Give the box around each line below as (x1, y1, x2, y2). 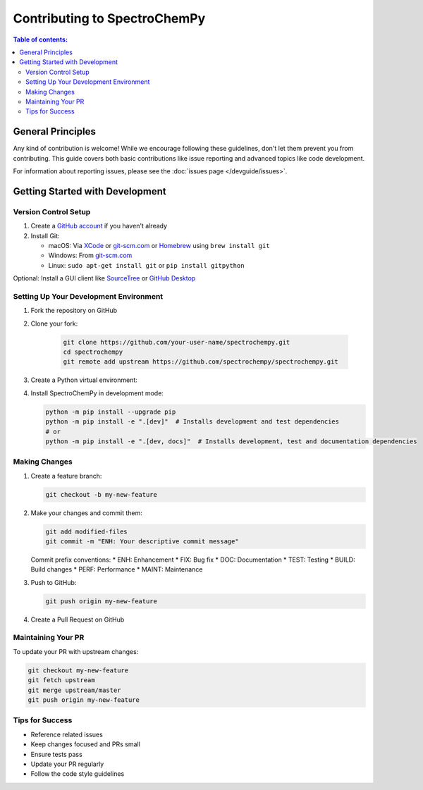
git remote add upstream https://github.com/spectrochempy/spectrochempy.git (63, 358, 338, 366)
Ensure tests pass (30, 750, 82, 758)
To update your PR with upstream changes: (13, 647, 139, 655)
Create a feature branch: (30, 471, 102, 480)
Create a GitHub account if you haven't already (30, 222, 168, 230)
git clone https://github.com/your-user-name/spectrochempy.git (63, 338, 290, 346)
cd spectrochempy (63, 347, 123, 356)
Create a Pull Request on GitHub (30, 615, 125, 624)
